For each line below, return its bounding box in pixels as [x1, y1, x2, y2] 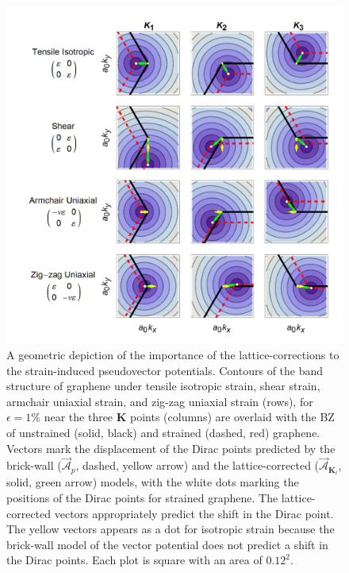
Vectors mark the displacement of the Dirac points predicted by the [6, 439, 336, 456]
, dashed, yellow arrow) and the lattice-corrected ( [75, 457, 320, 474]
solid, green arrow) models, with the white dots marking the [6, 474, 299, 490]
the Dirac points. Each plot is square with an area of [6, 552, 263, 568]
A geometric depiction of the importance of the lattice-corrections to [6, 347, 339, 362]
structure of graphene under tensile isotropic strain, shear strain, [6, 377, 320, 394]
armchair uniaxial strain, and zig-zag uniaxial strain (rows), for [6, 393, 313, 409]
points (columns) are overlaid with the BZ [130, 408, 335, 425]
